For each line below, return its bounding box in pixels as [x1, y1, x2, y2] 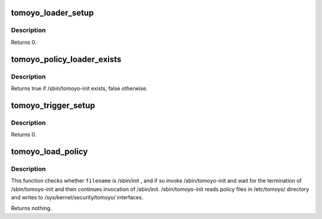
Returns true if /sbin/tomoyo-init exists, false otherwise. [11, 85, 148, 92]
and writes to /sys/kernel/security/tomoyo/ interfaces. [11, 194, 144, 201]
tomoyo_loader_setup [11, 8, 94, 18]
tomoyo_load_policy [11, 146, 88, 157]
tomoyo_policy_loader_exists [11, 54, 122, 64]
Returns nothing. [11, 205, 52, 212]
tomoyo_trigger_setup [11, 100, 95, 110]
